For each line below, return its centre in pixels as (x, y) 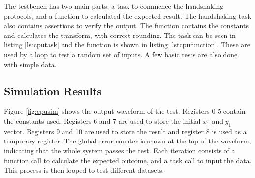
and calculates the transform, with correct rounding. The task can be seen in (120, 35)
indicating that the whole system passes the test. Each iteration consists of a (120, 150)
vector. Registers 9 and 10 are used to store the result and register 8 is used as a (125, 131)
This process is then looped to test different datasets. (84, 170)
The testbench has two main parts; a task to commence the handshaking (114, 6)
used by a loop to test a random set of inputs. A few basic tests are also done (121, 54)
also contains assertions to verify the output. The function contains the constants (126, 25)
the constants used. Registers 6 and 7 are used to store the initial (102, 121)
